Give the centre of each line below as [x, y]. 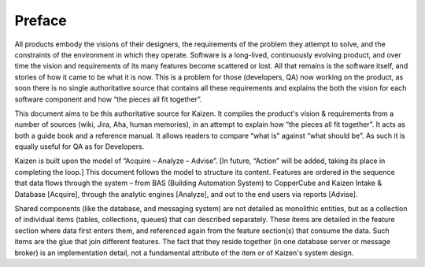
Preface [41, 20]
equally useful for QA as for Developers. [79, 146]
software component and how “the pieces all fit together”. [108, 99]
